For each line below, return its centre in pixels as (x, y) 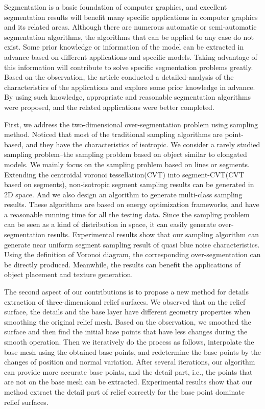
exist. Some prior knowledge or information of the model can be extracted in (124, 47)
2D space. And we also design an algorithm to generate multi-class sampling (123, 194)
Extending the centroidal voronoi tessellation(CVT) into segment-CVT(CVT (124, 174)
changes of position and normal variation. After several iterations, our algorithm (130, 362)
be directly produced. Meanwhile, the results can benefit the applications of (122, 264)
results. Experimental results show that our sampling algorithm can (153, 234)
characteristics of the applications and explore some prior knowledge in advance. (130, 87)
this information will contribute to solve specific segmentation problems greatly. (129, 67)
